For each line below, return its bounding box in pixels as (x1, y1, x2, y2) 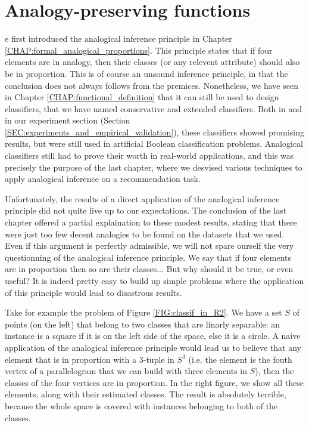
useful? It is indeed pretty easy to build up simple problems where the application (5, 274, 304, 286)
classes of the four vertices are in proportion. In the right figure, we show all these (5, 376, 304, 388)
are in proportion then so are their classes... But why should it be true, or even (5, 263, 294, 275)
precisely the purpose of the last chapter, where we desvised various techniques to (5, 160, 302, 173)
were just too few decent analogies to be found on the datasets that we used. (5, 227, 285, 240)
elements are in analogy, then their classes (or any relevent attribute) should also (5, 55, 300, 68)
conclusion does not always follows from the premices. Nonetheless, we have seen (5, 79, 298, 91)
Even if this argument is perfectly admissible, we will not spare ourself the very (5, 239, 294, 252)
